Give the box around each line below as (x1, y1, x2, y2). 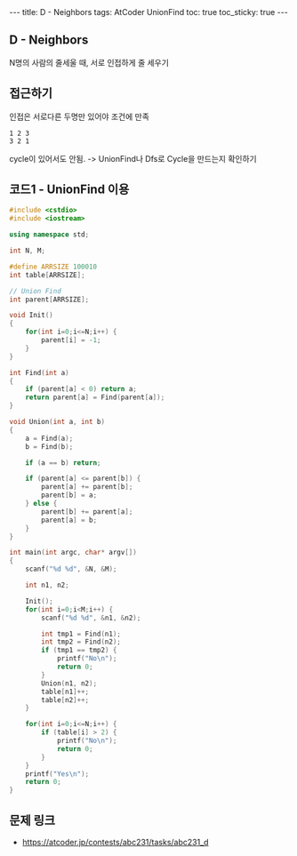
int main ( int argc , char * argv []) (9, 548, 138, 557)
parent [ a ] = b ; (41, 516, 98, 524)
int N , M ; (9, 246, 46, 255)
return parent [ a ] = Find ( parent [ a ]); (25, 393, 165, 402)
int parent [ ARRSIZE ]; (9, 295, 90, 304)
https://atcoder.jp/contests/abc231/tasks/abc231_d (21, 837, 209, 847)
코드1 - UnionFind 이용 (9, 182, 130, 197)
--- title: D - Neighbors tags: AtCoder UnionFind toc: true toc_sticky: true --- (9, 7, 289, 17)
